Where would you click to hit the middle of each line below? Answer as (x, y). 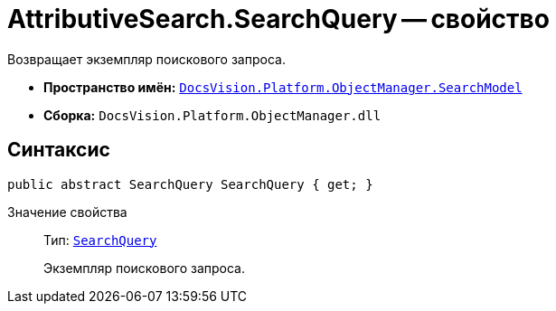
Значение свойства (67, 212)
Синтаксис (59, 150)
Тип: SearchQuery (100, 240)
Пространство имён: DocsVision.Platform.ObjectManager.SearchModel (283, 87)
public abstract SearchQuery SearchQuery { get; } (190, 184)
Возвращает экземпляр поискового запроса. (146, 59)
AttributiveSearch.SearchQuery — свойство (278, 19)
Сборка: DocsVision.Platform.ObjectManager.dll (212, 115)
